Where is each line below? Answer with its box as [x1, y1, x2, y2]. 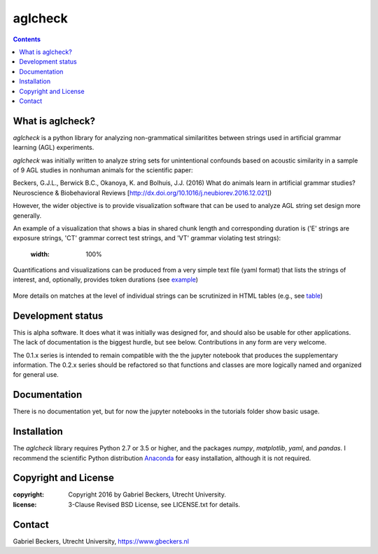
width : [30, 249, 50, 258]
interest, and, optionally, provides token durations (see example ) [13, 275, 199, 284]
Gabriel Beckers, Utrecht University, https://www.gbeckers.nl [13, 536, 189, 546]
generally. [13, 211, 42, 220]
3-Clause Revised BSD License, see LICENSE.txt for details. [68, 500, 241, 508]
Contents [13, 35, 41, 43]
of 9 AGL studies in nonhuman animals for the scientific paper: [13, 165, 193, 174]
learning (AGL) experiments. [13, 144, 94, 152]
